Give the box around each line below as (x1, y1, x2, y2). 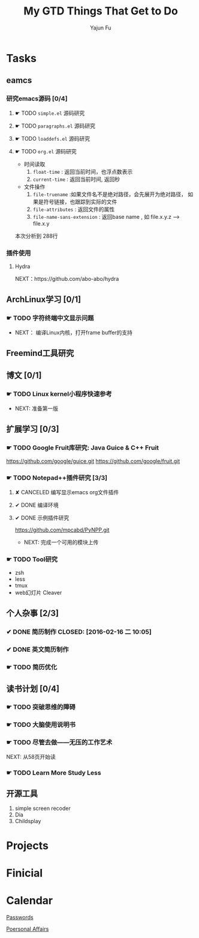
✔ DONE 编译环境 (14, 501, 59, 509)
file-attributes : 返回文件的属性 (32, 206, 115, 213)
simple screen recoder (14, 805, 71, 812)
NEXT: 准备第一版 (14, 405, 59, 412)
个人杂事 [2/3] (6, 608, 59, 619)
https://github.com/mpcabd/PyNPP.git (14, 526, 110, 533)
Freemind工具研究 (6, 348, 74, 358)
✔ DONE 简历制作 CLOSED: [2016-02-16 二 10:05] (6, 628, 152, 636)
